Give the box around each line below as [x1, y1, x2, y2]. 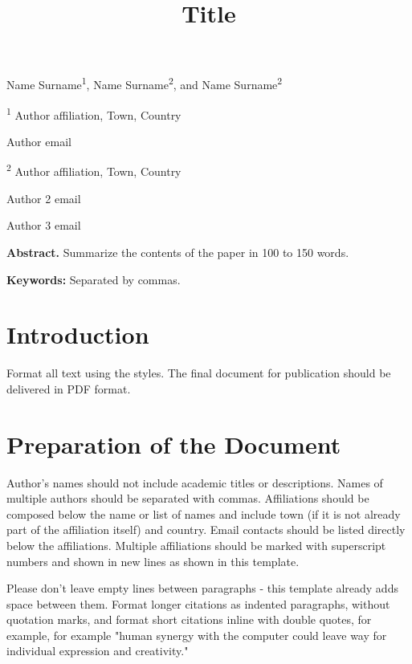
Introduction [6, 318, 149, 351]
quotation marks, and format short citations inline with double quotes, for [6, 611, 372, 628]
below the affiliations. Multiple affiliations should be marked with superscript [6, 536, 386, 553]
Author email [6, 132, 71, 149]
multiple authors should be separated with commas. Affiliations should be [6, 490, 369, 507]
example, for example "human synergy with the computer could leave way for [6, 626, 387, 643]
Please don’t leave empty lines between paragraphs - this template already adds [6, 580, 398, 597]
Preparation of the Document [6, 427, 341, 460]
